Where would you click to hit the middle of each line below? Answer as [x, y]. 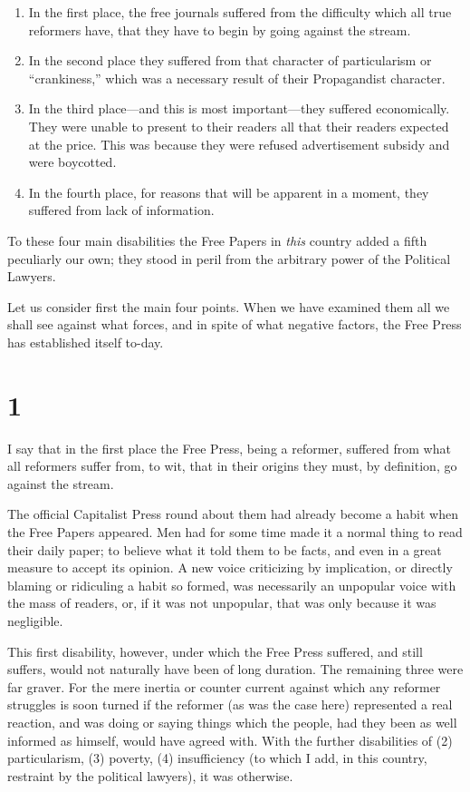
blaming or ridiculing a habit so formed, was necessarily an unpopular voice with [232, 585]
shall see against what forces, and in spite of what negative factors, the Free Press [235, 324]
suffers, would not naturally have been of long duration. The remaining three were [235, 669]
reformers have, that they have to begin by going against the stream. [220, 29]
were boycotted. [72, 162]
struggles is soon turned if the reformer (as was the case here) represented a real [230, 704]
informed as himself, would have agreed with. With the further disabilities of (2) [230, 740]
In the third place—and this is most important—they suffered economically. [239, 108]
